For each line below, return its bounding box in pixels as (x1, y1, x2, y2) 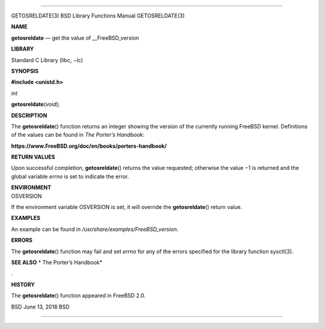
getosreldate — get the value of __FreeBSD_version (11, 34, 140, 42)
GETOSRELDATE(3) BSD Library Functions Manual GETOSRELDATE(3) (11, 12, 185, 19)
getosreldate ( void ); (11, 101, 60, 108)
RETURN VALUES (11, 154, 55, 161)
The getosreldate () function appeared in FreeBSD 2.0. (11, 292, 146, 299)
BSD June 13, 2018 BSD (11, 303, 70, 310)
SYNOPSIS (11, 67, 39, 75)
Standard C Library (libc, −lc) (11, 56, 84, 63)
